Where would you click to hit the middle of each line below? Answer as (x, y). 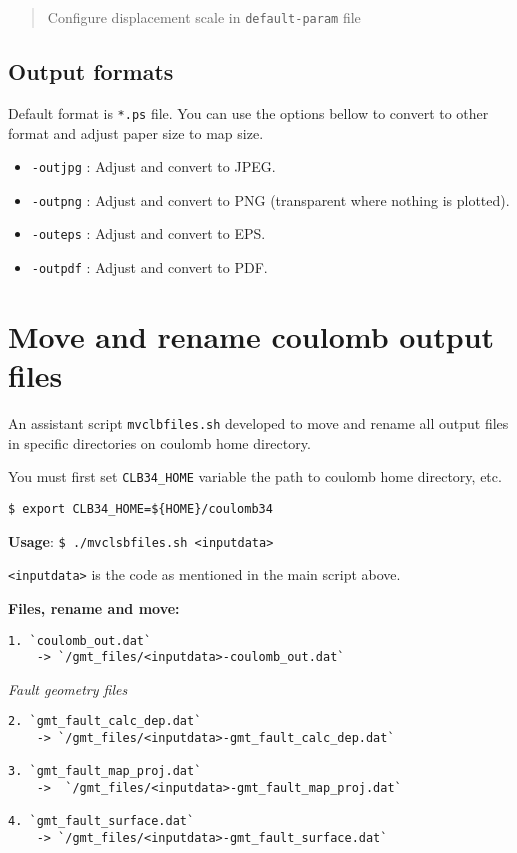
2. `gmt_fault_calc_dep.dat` (105, 721)
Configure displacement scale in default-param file (204, 17)
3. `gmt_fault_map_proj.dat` (105, 771)
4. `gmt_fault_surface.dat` (101, 821)
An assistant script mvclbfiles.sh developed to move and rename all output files (258, 423)
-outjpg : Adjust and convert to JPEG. (153, 166)
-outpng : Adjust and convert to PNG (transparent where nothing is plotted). (270, 199)
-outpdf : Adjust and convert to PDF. (149, 267)
